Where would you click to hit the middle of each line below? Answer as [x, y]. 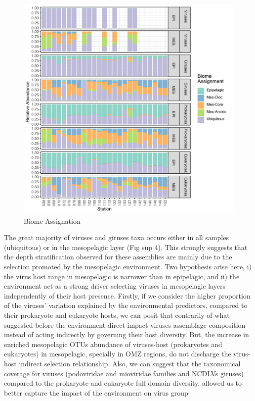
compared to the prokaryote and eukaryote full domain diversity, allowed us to [123, 383]
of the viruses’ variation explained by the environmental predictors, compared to [126, 305]
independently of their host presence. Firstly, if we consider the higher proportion [127, 295]
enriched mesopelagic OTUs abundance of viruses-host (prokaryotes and [113, 344]
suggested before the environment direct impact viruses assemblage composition [125, 325]
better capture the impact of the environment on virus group [96, 392]
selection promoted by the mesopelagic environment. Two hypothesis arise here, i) [128, 266]
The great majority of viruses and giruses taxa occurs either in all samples [116, 237]
